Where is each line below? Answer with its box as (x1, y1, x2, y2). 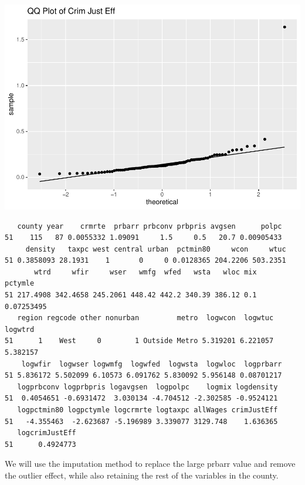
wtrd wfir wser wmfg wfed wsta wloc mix (34, 267, 257, 276)
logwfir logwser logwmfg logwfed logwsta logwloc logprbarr (21, 359, 282, 368)
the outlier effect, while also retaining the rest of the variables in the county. (5, 469, 279, 481)
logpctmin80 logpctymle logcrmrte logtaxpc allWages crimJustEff (17, 406, 278, 415)
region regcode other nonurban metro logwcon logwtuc (17, 314, 274, 323)
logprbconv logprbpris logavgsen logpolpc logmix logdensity (17, 382, 278, 391)
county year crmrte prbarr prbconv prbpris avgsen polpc (17, 222, 282, 230)
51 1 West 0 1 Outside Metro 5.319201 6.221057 (5, 337, 274, 345)
